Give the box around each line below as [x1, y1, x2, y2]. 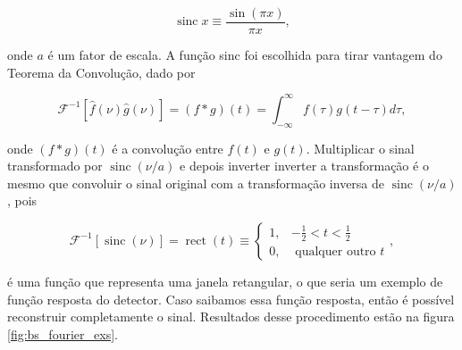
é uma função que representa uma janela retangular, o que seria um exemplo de [7, 271, 443, 290]
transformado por [7, 156, 103, 175]
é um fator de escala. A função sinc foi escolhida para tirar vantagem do [47, 46, 442, 64]
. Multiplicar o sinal [306, 138, 415, 157]
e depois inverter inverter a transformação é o [180, 156, 429, 175]
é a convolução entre [112, 138, 223, 157]
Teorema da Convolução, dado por [7, 62, 196, 81]
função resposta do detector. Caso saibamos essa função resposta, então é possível [7, 289, 455, 308]
